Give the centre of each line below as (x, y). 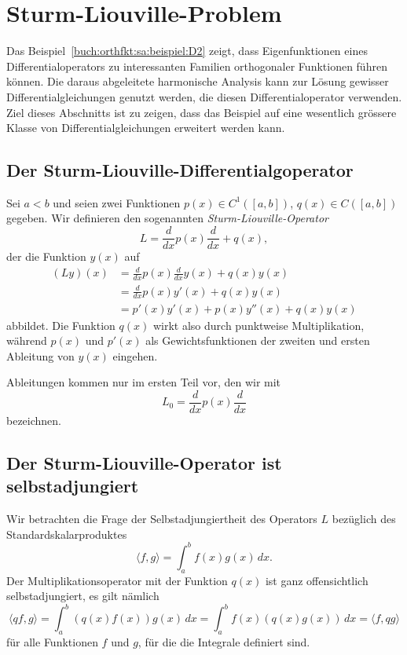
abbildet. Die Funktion (61, 325)
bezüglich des (364, 519)
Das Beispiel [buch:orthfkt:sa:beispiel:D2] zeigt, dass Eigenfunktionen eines (187, 51)
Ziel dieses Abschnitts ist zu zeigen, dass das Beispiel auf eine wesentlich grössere (202, 112)
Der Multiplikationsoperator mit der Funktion (117, 580)
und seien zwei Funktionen (117, 202)
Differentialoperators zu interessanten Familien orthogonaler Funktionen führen (197, 66)
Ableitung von (40, 355)
